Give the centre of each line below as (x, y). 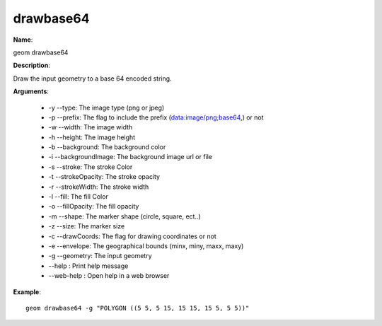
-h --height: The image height (92, 137)
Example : (27, 292)
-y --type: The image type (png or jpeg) (106, 107)
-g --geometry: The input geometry (100, 256)
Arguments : (31, 91)
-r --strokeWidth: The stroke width (99, 187)
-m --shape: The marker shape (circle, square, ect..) (125, 216)
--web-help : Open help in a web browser (109, 276)
